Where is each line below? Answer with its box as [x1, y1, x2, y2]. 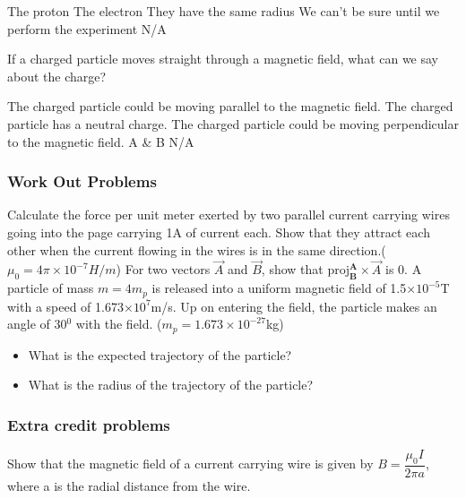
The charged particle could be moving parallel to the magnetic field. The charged [7, 97, 453, 116]
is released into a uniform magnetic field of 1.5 [151, 279, 407, 297]
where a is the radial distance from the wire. [7, 476, 251, 494]
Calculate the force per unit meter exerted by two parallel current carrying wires [7, 205, 450, 224]
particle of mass [7, 279, 94, 297]
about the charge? [7, 66, 107, 85]
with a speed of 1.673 [7, 296, 124, 315]
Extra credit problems [7, 413, 170, 435]
